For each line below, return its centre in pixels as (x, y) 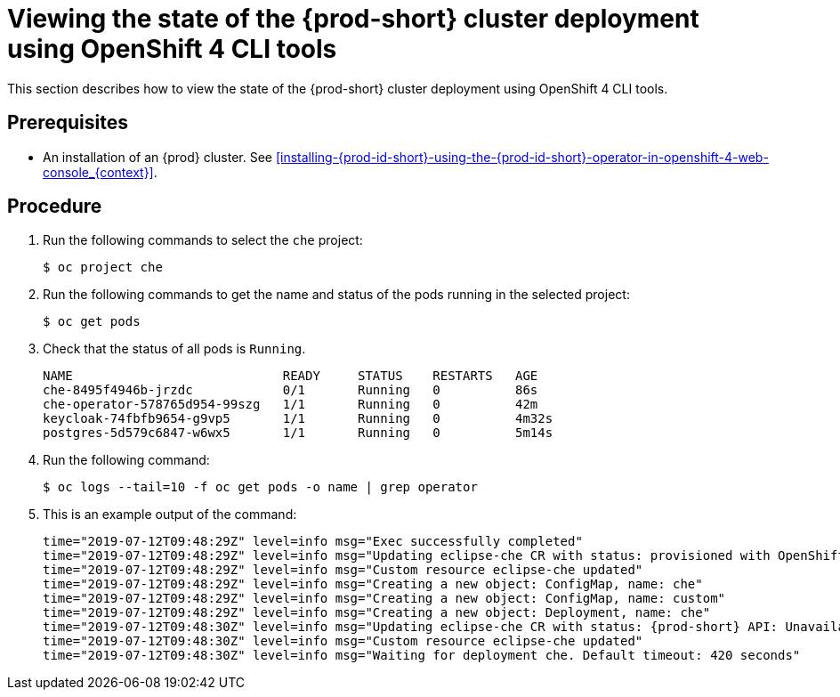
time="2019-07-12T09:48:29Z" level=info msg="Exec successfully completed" (313, 542)
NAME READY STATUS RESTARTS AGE (291, 376)
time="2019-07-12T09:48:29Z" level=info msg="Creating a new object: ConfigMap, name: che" (373, 584)
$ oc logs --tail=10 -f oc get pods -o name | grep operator (260, 487)
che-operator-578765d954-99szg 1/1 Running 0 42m (291, 405)
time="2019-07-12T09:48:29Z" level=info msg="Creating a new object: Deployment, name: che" (377, 613)
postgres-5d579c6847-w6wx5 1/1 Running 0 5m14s (298, 433)
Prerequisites (68, 123)
